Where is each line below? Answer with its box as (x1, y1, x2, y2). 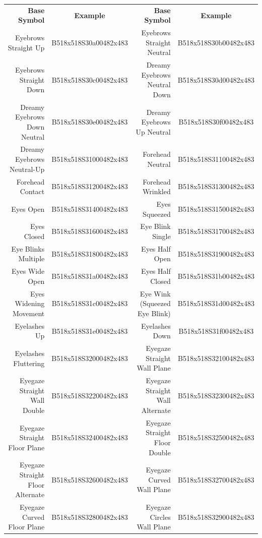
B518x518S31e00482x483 (51, 325, 128, 336)
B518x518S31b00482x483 (177, 271, 254, 281)
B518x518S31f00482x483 (178, 325, 254, 336)
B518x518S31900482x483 (178, 248, 254, 259)
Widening (15, 298, 45, 309)
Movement (12, 308, 45, 318)
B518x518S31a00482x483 (51, 271, 128, 281)
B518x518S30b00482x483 (177, 37, 254, 47)
